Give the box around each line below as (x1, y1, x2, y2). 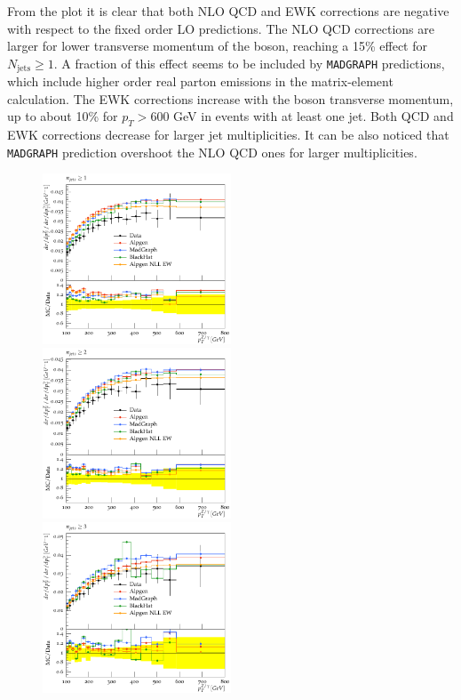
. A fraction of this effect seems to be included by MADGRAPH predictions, (53, 53, 445, 72)
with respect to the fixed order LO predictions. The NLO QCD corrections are (7, 19, 434, 37)
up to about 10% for (7, 107, 118, 125)
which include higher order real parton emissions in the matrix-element (7, 72, 393, 91)
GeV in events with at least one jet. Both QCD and (173, 107, 454, 125)
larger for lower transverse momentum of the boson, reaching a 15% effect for (7, 36, 427, 55)
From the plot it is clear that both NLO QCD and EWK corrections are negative (7, 2, 449, 20)
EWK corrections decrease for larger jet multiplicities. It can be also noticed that (7, 125, 449, 144)
